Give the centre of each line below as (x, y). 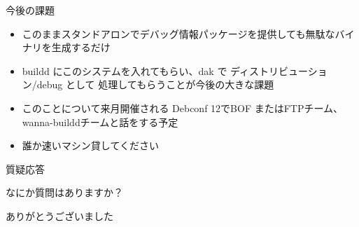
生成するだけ (81, 47)
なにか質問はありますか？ (64, 192)
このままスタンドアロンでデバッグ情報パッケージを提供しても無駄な (178, 33)
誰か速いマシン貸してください (90, 145)
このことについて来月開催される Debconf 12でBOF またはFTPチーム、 (183, 108)
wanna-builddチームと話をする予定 (100, 122)
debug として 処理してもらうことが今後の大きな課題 (155, 84)
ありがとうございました (59, 215)
